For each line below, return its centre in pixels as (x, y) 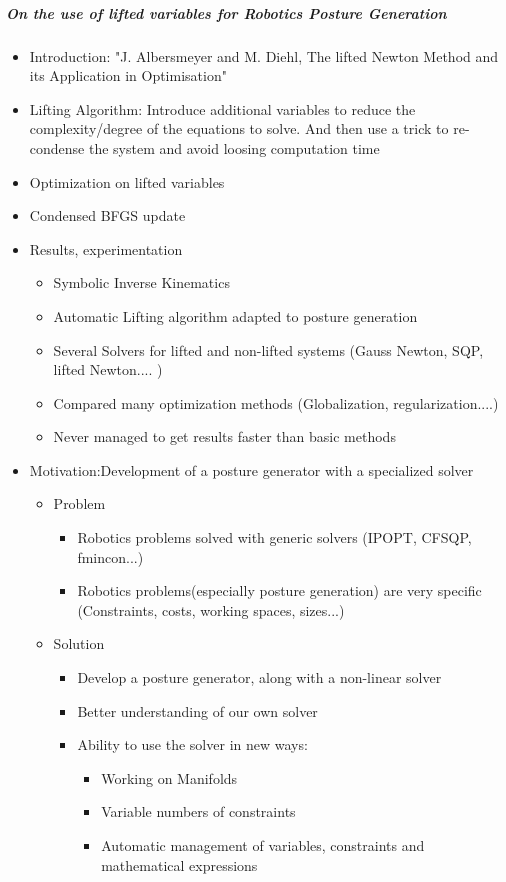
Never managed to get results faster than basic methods (224, 436)
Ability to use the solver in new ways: (192, 744)
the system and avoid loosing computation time (234, 147)
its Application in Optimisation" (128, 75)
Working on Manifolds (169, 777)
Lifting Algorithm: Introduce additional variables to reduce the (222, 108)
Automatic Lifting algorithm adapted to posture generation (235, 315)
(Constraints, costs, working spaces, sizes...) (211, 609)
